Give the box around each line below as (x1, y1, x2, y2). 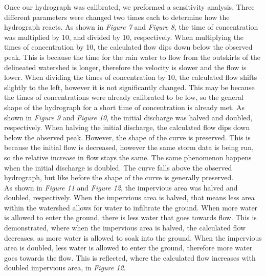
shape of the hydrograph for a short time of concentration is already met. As (4, 101, 245, 112)
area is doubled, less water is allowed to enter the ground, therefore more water (4, 242, 253, 253)
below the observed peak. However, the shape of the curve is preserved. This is (4, 132, 251, 142)
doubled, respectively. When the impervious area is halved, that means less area (4, 192, 255, 203)
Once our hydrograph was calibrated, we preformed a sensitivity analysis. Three (4, 2, 255, 12)
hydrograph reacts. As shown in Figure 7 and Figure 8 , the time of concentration (4, 22, 258, 32)
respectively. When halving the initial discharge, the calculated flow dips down (4, 122, 250, 133)
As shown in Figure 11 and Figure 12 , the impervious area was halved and (4, 182, 238, 193)
